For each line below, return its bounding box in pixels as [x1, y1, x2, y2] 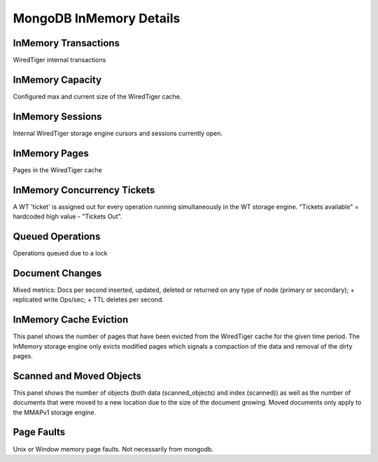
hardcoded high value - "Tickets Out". [13, 212, 122, 220]
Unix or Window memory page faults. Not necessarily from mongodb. [13, 444, 213, 453]
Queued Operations [13, 230, 101, 242]
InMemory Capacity [13, 73, 101, 85]
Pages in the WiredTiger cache [13, 165, 103, 174]
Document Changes [13, 267, 102, 279]
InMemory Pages [13, 147, 89, 159]
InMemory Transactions [13, 37, 120, 49]
